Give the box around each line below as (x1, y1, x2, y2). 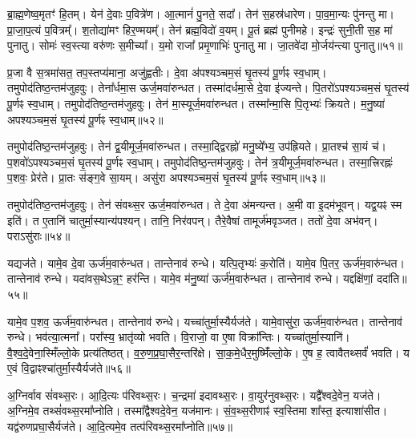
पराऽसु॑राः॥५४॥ (7, 228, 71, 244)
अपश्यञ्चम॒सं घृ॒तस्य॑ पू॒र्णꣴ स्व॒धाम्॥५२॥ (7, 111, 164, 127)
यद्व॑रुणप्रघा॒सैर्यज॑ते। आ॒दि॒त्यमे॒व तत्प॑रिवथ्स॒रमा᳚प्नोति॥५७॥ (7, 418, 232, 435)
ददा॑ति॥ (376, 270, 407, 287)
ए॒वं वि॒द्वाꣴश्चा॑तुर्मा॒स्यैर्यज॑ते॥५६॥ (7, 360, 131, 377)
